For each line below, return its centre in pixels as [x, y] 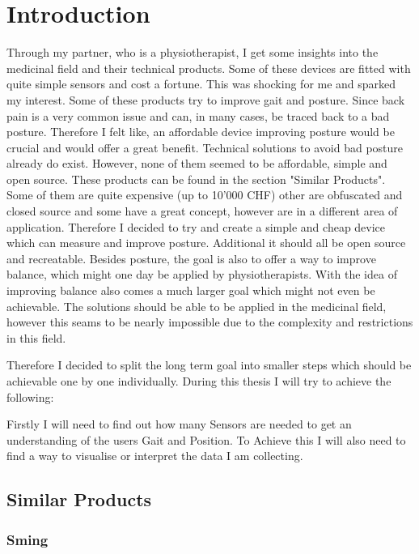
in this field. [36, 337]
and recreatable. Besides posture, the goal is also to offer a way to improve [191, 258]
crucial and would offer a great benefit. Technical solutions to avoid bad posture [205, 147]
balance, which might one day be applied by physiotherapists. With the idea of [202, 274]
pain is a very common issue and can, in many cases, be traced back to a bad [198, 115]
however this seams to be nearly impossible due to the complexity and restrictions [210, 322]
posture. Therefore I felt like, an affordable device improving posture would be [201, 132]
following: [30, 396]
